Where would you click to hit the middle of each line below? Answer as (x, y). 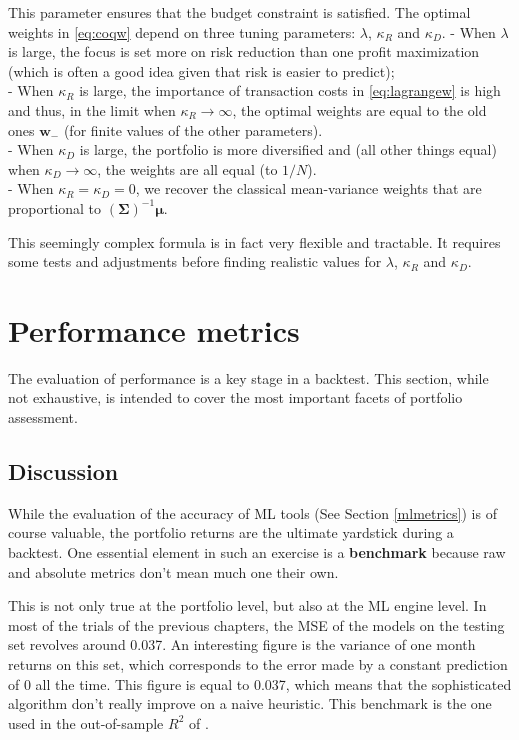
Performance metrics (154, 329)
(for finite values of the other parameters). (193, 129)
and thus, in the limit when (92, 109)
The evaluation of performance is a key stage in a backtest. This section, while (248, 377)
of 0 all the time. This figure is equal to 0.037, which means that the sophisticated (260, 683)
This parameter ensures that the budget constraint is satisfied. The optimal (239, 12)
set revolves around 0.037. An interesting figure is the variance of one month (242, 644)
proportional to (55, 207)
